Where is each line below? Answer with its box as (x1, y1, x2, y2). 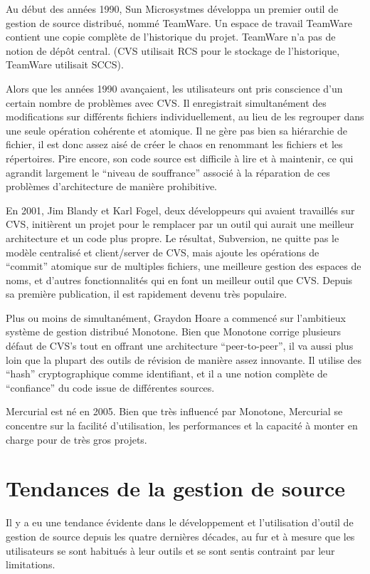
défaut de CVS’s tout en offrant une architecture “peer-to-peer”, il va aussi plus (6, 338, 354, 353)
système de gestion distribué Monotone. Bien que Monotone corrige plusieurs (6, 324, 341, 339)
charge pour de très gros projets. (6, 432, 147, 447)
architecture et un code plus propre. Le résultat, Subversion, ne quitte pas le (6, 230, 339, 245)
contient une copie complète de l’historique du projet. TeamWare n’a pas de (6, 29, 336, 44)
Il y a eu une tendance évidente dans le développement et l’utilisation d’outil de (6, 515, 354, 530)
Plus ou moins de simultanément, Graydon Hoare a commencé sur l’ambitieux (6, 310, 346, 325)
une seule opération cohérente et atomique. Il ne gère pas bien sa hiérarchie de (6, 122, 347, 137)
